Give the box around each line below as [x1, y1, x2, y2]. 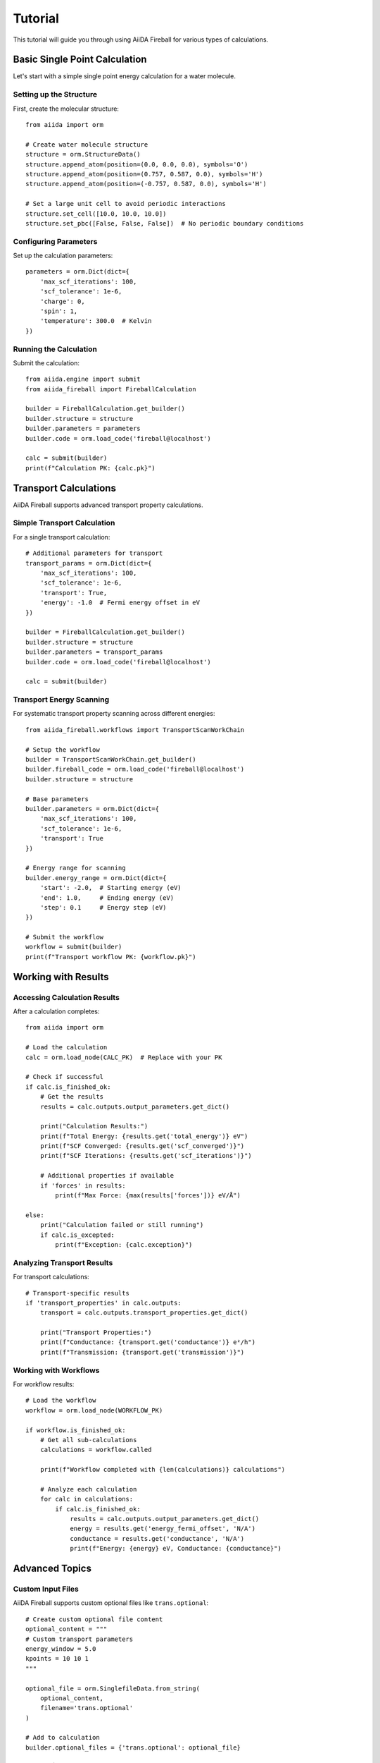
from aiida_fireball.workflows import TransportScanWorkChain [25, 726, 245, 733]
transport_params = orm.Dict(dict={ [25, 559, 152, 567]
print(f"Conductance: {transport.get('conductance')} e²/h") [39, 1338, 256, 1346]
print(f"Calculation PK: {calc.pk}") [25, 464, 156, 472]
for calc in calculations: [39, 1495, 134, 1503]
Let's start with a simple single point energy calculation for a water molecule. [13, 72, 236, 80]
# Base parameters [25, 795, 89, 803]
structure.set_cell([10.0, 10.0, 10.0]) [25, 209, 167, 218]
